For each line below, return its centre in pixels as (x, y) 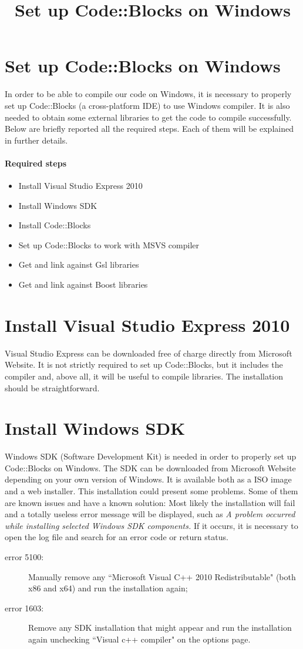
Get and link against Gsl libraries (79, 264)
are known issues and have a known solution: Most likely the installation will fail (150, 502)
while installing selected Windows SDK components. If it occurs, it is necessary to (151, 525)
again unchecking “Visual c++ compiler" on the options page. (139, 639)
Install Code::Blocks (55, 225)
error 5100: (24, 557)
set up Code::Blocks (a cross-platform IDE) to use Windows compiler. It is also (147, 105)
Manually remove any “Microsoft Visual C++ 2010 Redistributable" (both (162, 576)
